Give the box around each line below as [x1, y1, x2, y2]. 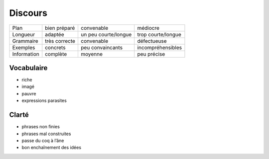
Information [12, 50, 39, 57]
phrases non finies [21, 124, 60, 130]
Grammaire [12, 37, 38, 44]
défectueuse [137, 37, 167, 44]
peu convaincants [80, 44, 123, 51]
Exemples [12, 44, 35, 51]
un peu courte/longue [80, 31, 132, 38]
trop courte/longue [137, 31, 181, 38]
